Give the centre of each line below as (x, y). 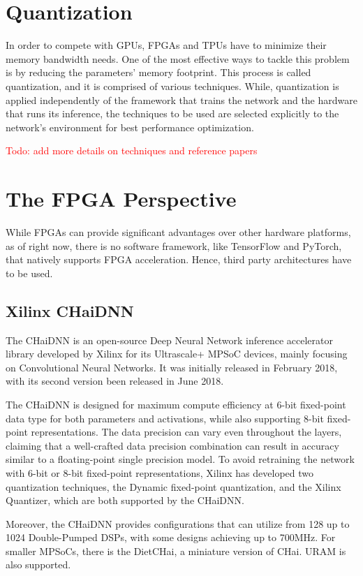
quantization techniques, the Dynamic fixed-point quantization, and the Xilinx (173, 486)
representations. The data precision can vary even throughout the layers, (186, 432)
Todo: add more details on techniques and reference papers (132, 150)
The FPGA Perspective (121, 199)
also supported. (38, 564)
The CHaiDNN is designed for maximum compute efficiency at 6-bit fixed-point (176, 404)
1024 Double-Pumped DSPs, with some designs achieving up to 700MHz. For (171, 537)
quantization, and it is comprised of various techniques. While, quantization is (172, 86)
